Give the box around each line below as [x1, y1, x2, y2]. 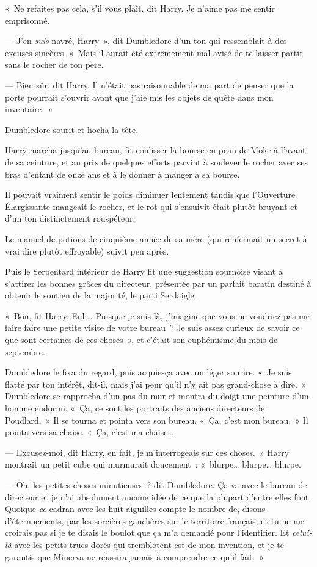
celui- [292, 526, 312, 539]
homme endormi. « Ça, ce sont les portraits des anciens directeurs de [5, 402, 265, 414]
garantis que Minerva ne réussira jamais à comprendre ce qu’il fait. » [5, 550, 264, 563]
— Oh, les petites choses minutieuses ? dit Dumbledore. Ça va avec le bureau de [5, 479, 307, 491]
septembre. [5, 345, 45, 358]
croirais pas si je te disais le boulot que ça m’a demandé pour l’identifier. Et [5, 526, 290, 539]
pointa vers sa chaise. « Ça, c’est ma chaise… [5, 425, 173, 438]
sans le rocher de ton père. [5, 58, 104, 71]
